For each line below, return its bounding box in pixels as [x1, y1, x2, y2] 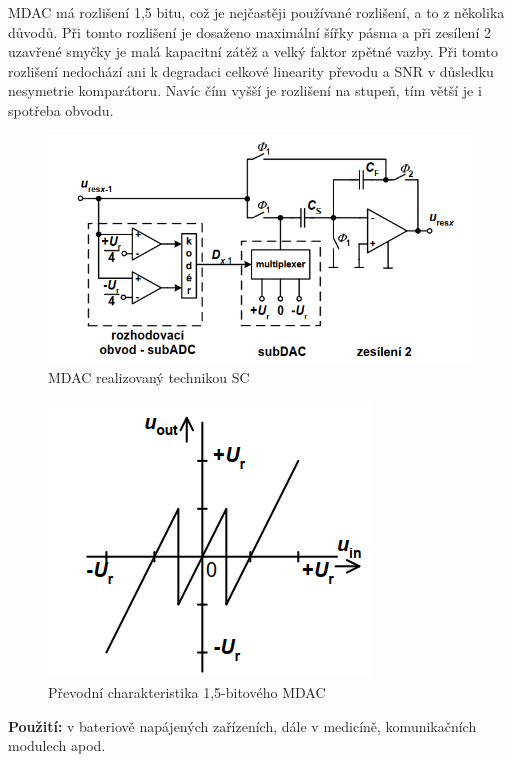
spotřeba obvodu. [8, 99, 114, 120]
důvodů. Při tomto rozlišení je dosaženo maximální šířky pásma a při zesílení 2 [8, 21, 491, 42]
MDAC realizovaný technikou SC [48, 367, 250, 387]
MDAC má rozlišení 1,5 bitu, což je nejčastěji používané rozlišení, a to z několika [8, 2, 505, 22]
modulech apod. [8, 735, 106, 756]
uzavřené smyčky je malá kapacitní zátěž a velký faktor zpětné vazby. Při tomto [8, 41, 498, 62]
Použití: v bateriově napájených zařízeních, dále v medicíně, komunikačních [8, 715, 477, 736]
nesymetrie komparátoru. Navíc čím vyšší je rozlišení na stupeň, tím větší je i [8, 80, 482, 101]
